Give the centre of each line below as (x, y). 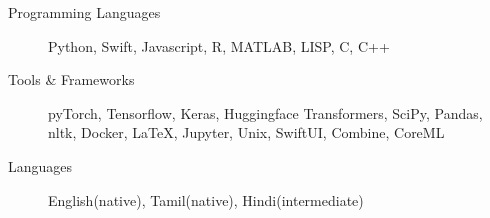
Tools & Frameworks (71, 79)
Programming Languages (84, 12)
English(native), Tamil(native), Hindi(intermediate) (206, 199)
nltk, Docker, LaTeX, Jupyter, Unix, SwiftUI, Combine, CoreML (246, 132)
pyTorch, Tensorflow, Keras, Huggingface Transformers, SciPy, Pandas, (265, 112)
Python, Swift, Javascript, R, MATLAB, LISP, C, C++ (219, 45)
